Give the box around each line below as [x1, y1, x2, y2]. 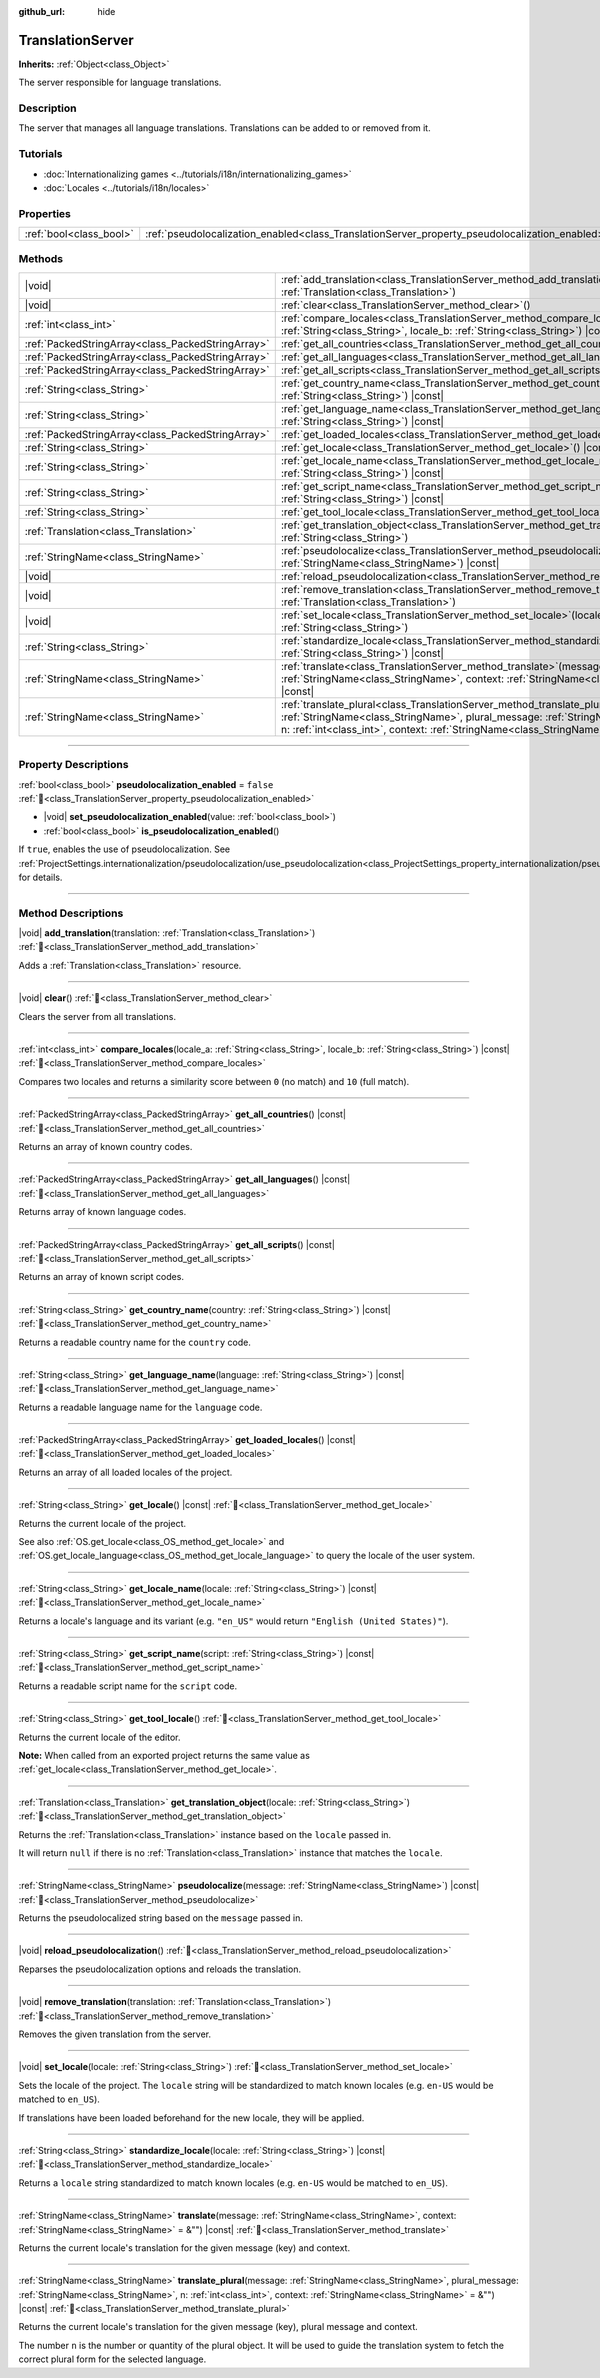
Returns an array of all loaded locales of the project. [18, 1466, 233, 1478]
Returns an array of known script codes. [18, 1271, 185, 1283]
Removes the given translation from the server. [18, 2028, 212, 2040]
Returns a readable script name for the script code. [18, 1680, 238, 1692]
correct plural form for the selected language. [18, 2353, 207, 2365]
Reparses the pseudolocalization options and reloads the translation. [18, 1963, 302, 1975]
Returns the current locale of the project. [18, 1517, 187, 1529]
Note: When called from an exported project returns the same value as [18, 1749, 310, 1761]
